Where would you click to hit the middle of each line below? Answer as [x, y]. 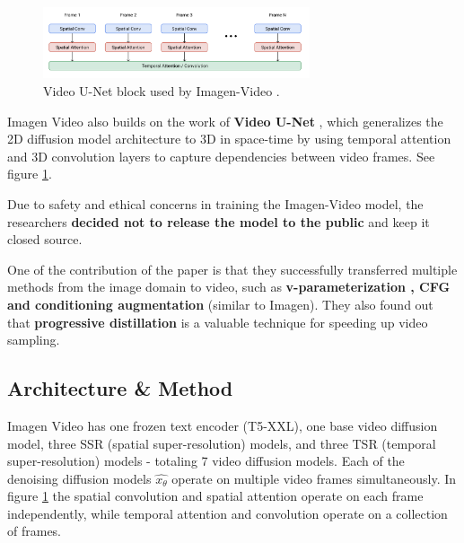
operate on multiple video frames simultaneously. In [314, 478]
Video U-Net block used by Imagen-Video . [162, 91]
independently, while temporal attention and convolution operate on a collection [228, 513]
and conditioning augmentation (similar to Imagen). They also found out [220, 304]
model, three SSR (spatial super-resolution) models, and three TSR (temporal [222, 443]
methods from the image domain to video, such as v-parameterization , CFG [229, 287]
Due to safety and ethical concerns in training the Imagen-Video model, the [215, 203]
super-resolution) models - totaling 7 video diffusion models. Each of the [206, 461]
